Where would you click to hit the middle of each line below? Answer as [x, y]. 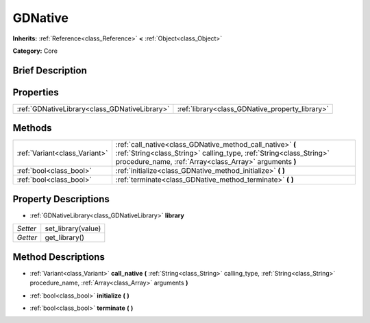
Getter [27, 238]
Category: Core [35, 51]
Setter [27, 228]
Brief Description [50, 70]
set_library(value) [73, 228]
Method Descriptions [59, 257]
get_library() [65, 238]
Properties [36, 92]
